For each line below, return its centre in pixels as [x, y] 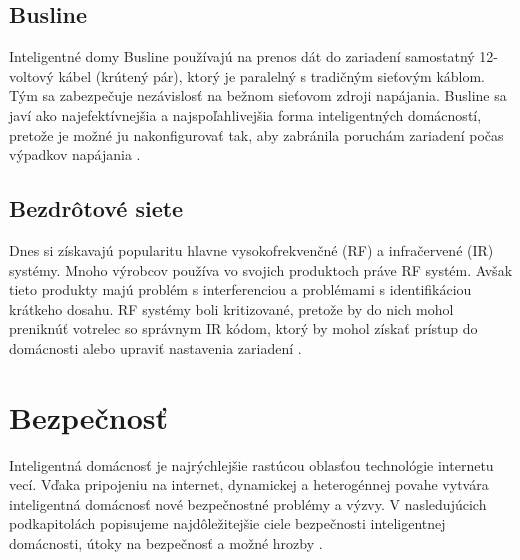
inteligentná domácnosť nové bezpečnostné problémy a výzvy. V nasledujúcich [248, 503]
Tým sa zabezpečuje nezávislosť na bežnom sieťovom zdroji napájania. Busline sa [258, 95]
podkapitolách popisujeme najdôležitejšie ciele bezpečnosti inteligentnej [227, 523]
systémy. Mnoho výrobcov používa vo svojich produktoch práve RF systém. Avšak [261, 269]
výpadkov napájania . [75, 154]
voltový [31, 75]
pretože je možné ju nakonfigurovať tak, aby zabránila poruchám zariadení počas [256, 134]
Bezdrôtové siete [96, 208]
